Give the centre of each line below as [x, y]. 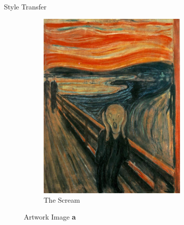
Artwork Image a [50, 216]
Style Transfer [25, 6]
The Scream [62, 200]
